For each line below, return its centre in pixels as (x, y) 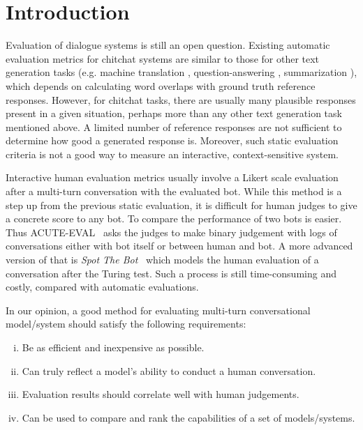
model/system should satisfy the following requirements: (126, 324)
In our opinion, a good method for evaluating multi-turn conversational (158, 310)
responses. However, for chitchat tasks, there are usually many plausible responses (181, 99)
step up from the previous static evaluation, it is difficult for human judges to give (181, 205)
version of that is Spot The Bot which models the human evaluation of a (162, 260)
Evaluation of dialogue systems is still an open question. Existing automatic (168, 45)
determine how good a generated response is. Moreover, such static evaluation (172, 140)
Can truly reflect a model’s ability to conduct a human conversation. (169, 370)
